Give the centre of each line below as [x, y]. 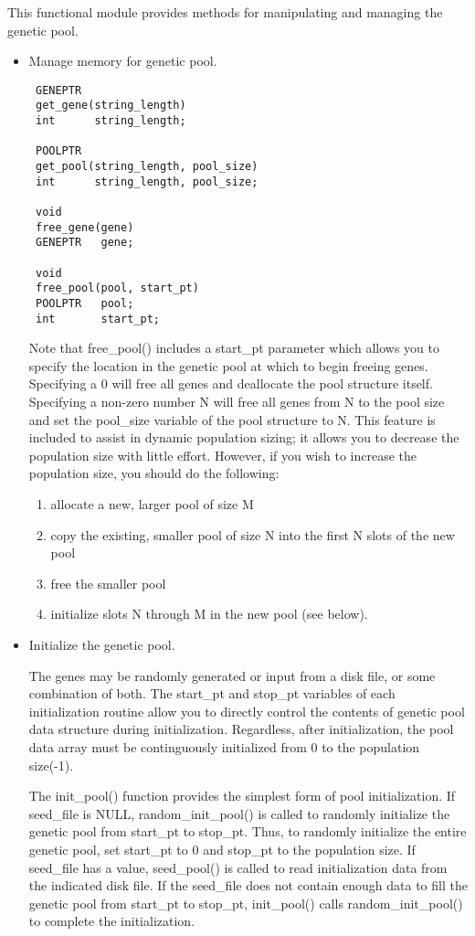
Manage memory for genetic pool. [123, 61]
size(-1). [51, 765]
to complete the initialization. [112, 921]
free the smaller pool [108, 583]
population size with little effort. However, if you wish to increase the [223, 455]
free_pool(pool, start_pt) [117, 288]
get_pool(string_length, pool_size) [147, 167]
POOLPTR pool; [84, 303]
